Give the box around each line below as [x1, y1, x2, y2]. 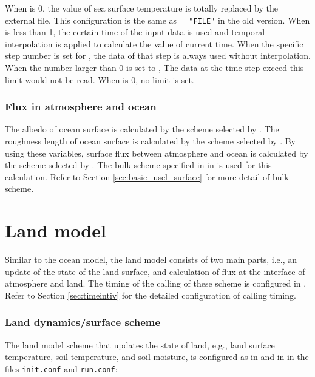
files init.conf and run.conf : [5, 362, 118, 375]
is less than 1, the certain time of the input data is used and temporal [5, 25, 265, 38]
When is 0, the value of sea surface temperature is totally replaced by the [5, 2, 278, 14]
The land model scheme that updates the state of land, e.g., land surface [5, 338, 275, 351]
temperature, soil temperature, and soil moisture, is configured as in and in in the [5, 350, 309, 363]
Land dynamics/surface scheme [5, 314, 161, 330]
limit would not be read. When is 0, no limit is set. [5, 73, 194, 86]
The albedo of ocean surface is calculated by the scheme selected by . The [5, 123, 279, 135]
